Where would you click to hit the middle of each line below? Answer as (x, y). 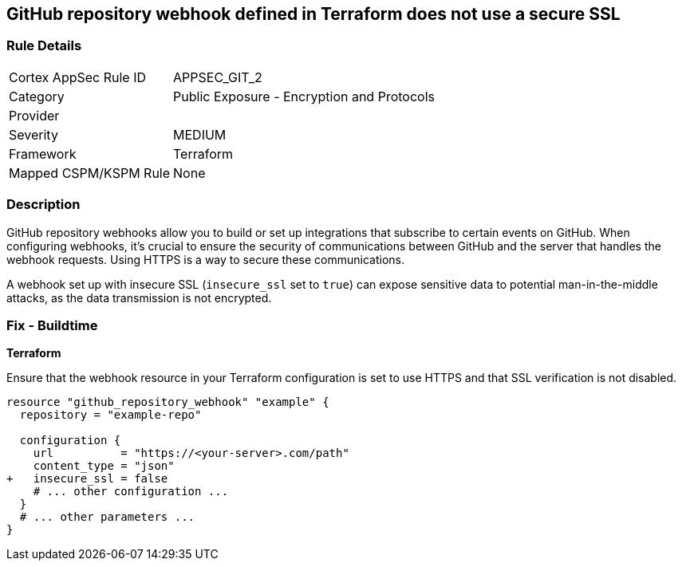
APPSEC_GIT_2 (218, 77)
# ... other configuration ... (131, 492)
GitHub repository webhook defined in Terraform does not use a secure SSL (313, 14)
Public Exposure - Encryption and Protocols (304, 96)
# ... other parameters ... (107, 517)
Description (43, 205)
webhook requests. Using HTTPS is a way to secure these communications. (205, 259)
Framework (43, 154)
